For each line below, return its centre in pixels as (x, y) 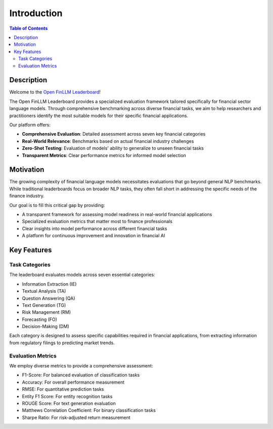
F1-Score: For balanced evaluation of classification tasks (81, 375)
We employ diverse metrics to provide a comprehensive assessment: (81, 365)
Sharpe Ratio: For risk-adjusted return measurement (76, 417)
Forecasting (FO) (40, 319)
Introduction (36, 13)
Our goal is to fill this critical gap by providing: (57, 205)
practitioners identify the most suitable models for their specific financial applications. (99, 116)
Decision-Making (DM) (45, 327)
